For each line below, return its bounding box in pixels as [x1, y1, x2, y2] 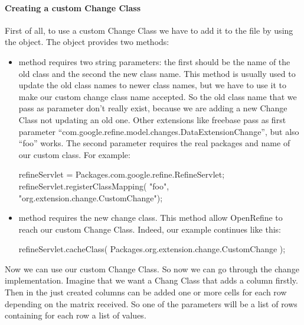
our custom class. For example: [18, 148, 130, 160]
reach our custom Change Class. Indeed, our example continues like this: [18, 223, 281, 235]
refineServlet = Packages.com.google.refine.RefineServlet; [18, 168, 225, 181]
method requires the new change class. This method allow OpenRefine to [18, 211, 283, 224]
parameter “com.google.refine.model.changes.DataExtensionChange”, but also [18, 125, 299, 137]
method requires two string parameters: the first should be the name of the [18, 55, 290, 67]
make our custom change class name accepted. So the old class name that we [18, 90, 297, 102]
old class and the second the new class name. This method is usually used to [18, 67, 296, 79]
